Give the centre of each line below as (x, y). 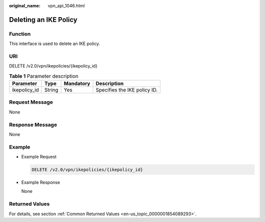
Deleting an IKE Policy (43, 20)
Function (20, 34)
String (51, 90)
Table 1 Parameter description (44, 76)
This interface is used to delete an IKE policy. (54, 44)
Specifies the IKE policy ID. (127, 90)
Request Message (31, 102)
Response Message (33, 125)
